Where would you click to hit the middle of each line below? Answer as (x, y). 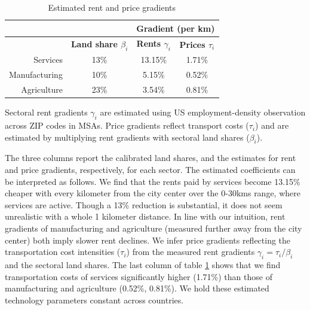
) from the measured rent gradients (191, 252)
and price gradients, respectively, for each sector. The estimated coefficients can (150, 170)
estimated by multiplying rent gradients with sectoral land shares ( (127, 137)
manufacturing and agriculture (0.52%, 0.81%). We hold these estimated (137, 288)
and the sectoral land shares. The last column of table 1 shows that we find (143, 265)
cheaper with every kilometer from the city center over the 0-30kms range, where (153, 193)
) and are (272, 125)
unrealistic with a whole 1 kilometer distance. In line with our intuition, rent (145, 216)
